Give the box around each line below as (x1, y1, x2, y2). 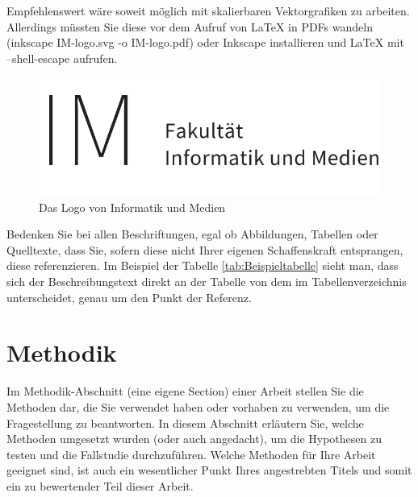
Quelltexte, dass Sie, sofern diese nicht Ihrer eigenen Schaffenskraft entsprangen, (6, 241, 403, 258)
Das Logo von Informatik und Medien (39, 198, 226, 215)
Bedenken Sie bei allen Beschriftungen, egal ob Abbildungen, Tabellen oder (6, 226, 378, 242)
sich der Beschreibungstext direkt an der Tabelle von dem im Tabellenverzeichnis (6, 273, 407, 290)
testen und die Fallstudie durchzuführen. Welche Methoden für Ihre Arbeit (6, 445, 376, 462)
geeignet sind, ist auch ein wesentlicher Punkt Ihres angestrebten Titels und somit (6, 462, 412, 478)
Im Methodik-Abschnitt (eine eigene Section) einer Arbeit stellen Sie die (6, 383, 364, 400)
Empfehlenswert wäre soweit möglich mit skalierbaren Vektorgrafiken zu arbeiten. (6, 2, 410, 19)
